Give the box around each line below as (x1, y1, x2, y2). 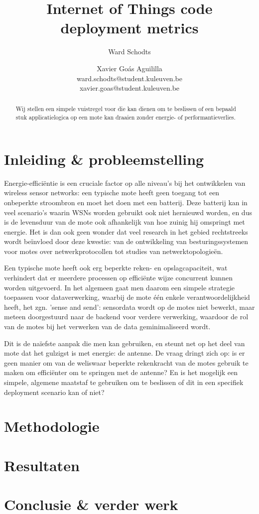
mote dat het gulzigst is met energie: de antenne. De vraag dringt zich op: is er (4, 348, 245, 358)
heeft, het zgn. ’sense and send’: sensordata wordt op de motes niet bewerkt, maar (4, 301, 255, 312)
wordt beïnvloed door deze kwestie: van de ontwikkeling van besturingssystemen (4, 236, 249, 247)
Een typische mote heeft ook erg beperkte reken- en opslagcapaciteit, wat (4, 262, 228, 273)
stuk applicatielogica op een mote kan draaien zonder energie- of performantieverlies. (15, 113, 236, 122)
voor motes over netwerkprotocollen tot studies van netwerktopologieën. (4, 246, 223, 256)
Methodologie (4, 416, 100, 436)
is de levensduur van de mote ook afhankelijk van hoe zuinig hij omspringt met (4, 217, 245, 227)
